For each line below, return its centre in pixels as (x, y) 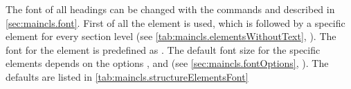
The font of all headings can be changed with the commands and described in (170, 9)
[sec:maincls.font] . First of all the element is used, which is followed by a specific (175, 22)
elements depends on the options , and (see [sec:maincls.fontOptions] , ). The (167, 63)
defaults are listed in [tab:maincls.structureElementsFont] (127, 76)
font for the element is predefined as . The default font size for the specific (163, 49)
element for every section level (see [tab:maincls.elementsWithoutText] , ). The (171, 36)
